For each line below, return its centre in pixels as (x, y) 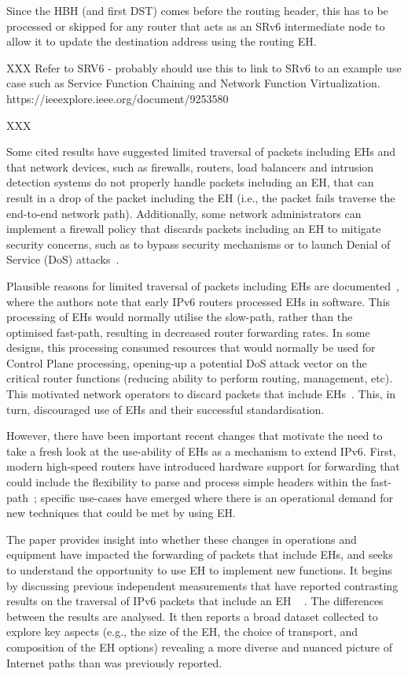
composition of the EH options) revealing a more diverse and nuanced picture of (199, 646)
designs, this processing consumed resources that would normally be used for (191, 347)
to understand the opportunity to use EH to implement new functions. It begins (199, 570)
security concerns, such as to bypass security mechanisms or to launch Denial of (198, 244)
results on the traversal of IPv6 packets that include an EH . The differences (195, 601)
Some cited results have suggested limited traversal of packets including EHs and (201, 151)
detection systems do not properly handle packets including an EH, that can (190, 182)
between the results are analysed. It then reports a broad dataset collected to (192, 616)
